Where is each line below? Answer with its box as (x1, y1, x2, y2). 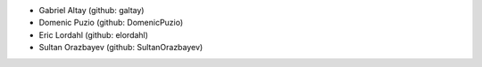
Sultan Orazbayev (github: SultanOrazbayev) (38, 42, 204, 53)
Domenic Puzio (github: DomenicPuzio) (38, 18, 184, 28)
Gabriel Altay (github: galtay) (38, 5, 145, 15)
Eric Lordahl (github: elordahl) (38, 29, 149, 40)
